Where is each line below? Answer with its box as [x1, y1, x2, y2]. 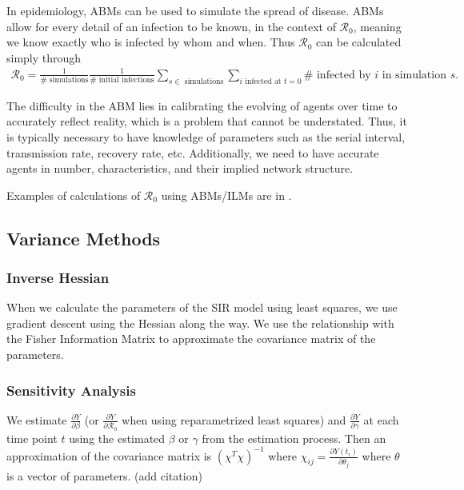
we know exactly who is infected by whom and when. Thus [6, 34, 295, 50]
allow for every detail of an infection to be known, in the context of [6, 18, 336, 34]
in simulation [382, 69, 446, 81]
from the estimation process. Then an [202, 429, 386, 446]
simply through [6, 49, 82, 66]
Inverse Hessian [6, 267, 110, 287]
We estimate [6, 411, 67, 428]
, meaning [353, 18, 402, 34]
